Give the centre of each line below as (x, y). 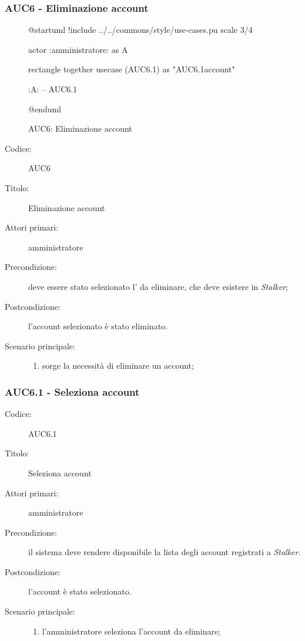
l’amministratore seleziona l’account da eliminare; (131, 631)
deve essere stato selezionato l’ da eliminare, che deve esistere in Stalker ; (158, 286)
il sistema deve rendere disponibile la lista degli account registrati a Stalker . (165, 552)
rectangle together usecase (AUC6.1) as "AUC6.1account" (132, 69)
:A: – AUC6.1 (53, 89)
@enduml (45, 108)
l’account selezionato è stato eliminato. (98, 326)
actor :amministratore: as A (78, 49)
